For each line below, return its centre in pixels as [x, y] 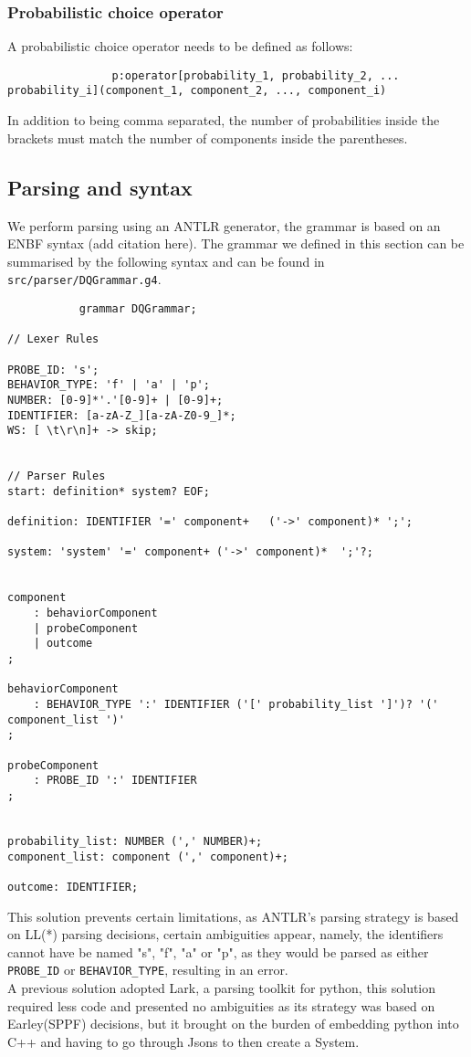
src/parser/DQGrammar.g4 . [84, 279]
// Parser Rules [57, 476]
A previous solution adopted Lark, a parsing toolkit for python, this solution [222, 987]
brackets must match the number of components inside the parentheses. [208, 137]
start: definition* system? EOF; [109, 491]
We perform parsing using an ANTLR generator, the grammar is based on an [224, 225]
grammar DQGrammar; [138, 308]
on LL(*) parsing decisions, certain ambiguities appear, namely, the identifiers [225, 934]
